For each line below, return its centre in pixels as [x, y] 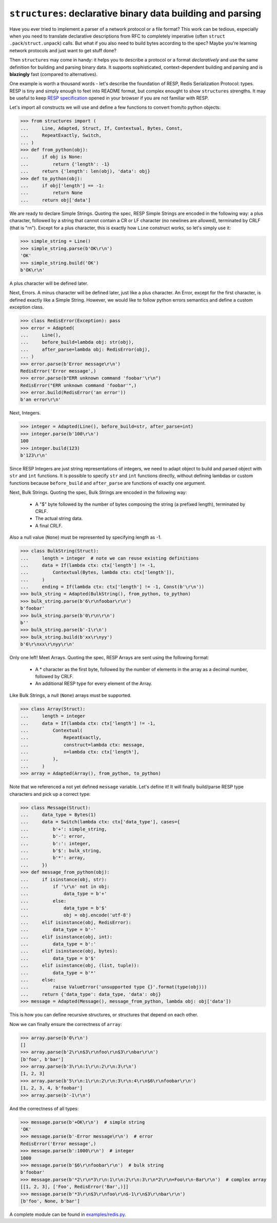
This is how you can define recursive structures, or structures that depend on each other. [104, 1015]
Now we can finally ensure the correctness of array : [66, 1024]
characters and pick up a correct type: [50, 794]
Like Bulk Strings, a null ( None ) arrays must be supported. [71, 695]
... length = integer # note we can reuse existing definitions [110, 558]
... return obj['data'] [55, 200]
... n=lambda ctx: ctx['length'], [80, 752]
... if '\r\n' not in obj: [65, 886]
